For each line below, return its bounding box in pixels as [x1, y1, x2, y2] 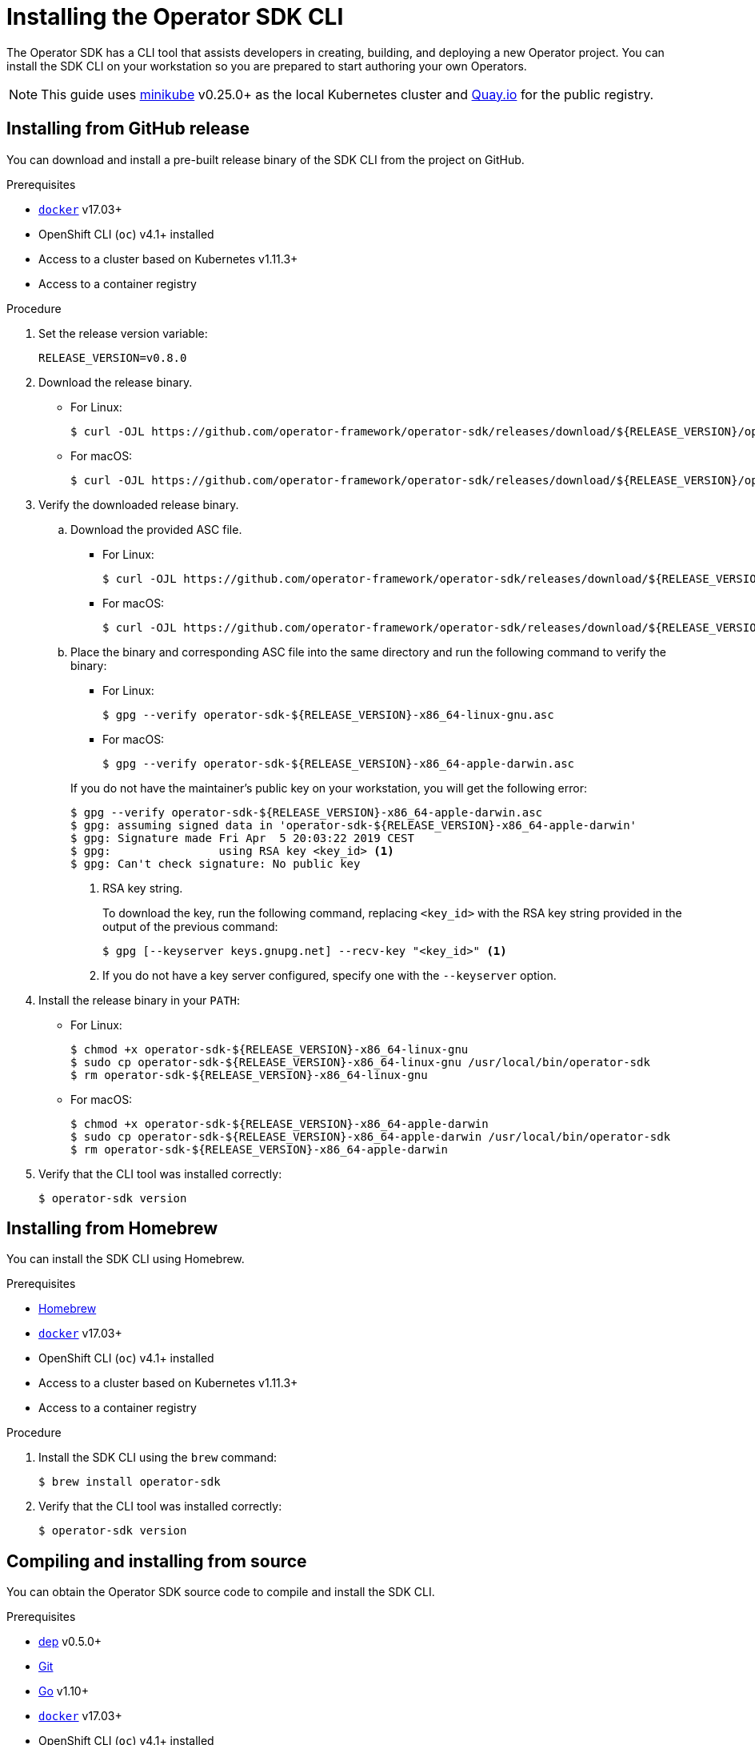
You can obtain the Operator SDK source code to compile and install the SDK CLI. [6, 1585, 435, 1599]
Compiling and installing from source [6, 1550, 307, 1571]
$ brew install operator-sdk [38, 1475, 221, 1489]
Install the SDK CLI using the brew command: [38, 1450, 278, 1465]
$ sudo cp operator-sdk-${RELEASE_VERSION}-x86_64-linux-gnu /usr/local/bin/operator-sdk [70, 1055, 650, 1069]
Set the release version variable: [38, 326, 208, 340]
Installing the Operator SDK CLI [6, 3, 344, 30]
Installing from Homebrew [6, 1218, 218, 1239]
